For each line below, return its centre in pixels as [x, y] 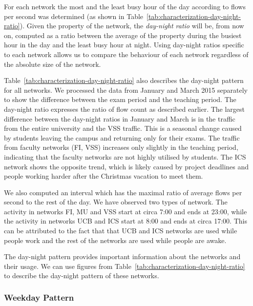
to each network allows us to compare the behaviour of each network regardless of [126, 54]
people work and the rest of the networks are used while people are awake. [115, 240]
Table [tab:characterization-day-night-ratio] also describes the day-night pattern [124, 80]
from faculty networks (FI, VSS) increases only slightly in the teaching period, [121, 147]
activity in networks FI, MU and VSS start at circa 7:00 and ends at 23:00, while [126, 211]
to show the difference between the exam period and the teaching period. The [120, 99]
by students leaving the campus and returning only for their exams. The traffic [122, 137]
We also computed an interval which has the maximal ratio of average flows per [123, 192]
